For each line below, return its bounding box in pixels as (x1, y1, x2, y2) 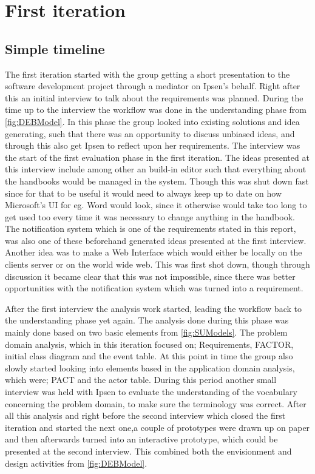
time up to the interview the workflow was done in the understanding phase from (5, 103, 307, 116)
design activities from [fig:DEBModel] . (5, 456, 147, 469)
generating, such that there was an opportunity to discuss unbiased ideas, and (5, 127, 295, 140)
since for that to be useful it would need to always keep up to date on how (5, 186, 282, 199)
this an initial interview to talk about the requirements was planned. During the (5, 91, 303, 104)
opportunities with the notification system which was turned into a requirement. (5, 282, 303, 294)
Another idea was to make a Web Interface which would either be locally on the (5, 246, 302, 259)
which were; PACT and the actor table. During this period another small (5, 373, 277, 386)
